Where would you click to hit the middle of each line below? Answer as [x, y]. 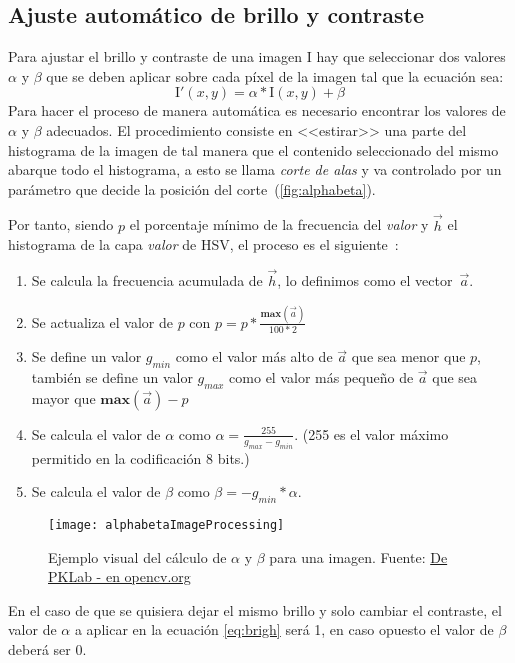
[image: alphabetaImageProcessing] [166, 524]
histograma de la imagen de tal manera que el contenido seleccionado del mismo [253, 149]
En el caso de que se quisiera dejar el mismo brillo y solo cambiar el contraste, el [255, 609]
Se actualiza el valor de [102, 321]
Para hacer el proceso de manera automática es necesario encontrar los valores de [257, 110]
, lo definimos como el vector [365, 279]
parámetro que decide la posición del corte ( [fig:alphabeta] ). [192, 188]
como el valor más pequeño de [321, 377]
